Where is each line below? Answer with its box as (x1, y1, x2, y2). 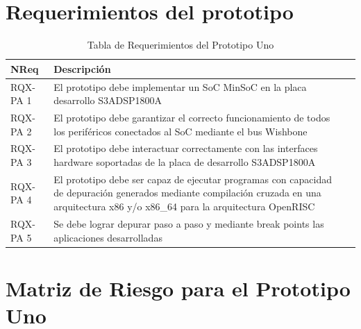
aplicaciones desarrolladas (53, 230, 162, 244)
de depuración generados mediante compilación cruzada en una (53, 185, 321, 200)
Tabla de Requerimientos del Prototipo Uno (87, 37, 274, 52)
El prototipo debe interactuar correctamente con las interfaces (53, 141, 318, 155)
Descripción (53, 61, 111, 76)
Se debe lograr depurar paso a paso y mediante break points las (53, 216, 324, 230)
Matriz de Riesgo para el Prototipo (6, 273, 351, 302)
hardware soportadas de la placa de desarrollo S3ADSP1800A (53, 155, 316, 169)
